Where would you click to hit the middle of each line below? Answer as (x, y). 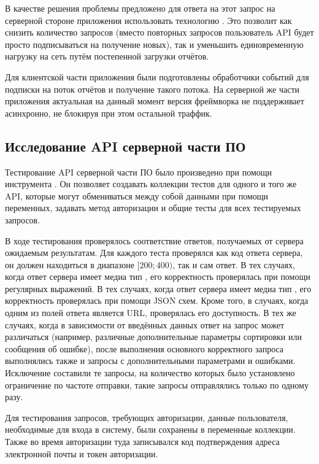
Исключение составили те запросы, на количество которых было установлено (150, 373)
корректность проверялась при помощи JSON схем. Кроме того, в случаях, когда (157, 300)
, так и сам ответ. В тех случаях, (234, 264)
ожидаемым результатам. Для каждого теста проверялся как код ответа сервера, (154, 253)
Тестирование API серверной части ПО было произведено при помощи (139, 172)
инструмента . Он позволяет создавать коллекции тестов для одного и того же (151, 184)
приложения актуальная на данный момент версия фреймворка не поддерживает (155, 101)
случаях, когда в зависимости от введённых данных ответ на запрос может (145, 324)
